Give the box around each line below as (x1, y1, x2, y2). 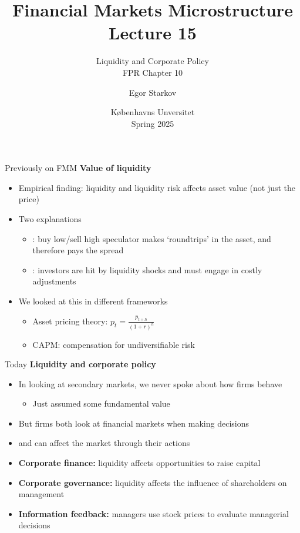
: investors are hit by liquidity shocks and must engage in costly (32, 263, 262, 276)
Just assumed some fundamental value (32, 397, 170, 410)
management (18, 488, 65, 500)
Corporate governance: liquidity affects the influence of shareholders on (18, 476, 287, 488)
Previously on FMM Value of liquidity (5, 162, 151, 174)
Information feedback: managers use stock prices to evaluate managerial (18, 507, 289, 519)
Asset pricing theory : (32, 314, 108, 327)
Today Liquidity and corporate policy (5, 358, 156, 370)
